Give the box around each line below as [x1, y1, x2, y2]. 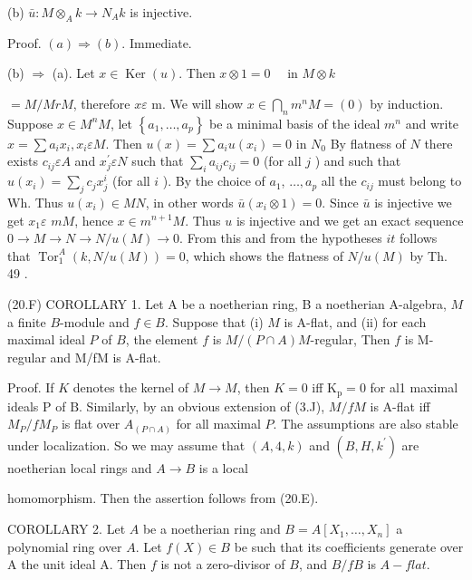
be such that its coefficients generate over [234, 536, 464, 556]
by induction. [370, 93, 444, 112]
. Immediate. [121, 33, 192, 52]
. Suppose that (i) [165, 312, 264, 331]
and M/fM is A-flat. [50, 347, 161, 366]
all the [321, 171, 357, 190]
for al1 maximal [370, 378, 458, 397]
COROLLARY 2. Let [7, 519, 126, 538]
